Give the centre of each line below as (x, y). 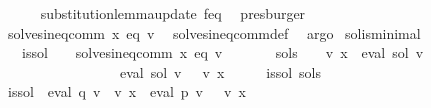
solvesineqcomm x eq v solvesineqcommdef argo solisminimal (214, 32)
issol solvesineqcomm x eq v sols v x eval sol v (222, 52)
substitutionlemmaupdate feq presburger (173, 13)
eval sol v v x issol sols (220, 71)
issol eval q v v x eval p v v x (126, 91)
